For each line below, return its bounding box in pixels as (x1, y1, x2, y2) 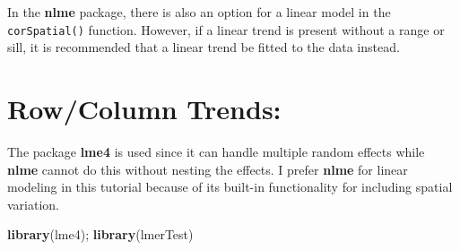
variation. (7, 194, 60, 213)
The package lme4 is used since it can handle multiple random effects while (7, 142, 425, 160)
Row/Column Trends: (7, 91, 282, 127)
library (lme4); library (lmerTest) (7, 225, 194, 244)
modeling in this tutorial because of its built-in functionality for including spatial (7, 177, 453, 196)
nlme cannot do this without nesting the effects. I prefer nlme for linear (7, 159, 408, 178)
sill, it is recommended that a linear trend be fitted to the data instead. (7, 38, 400, 56)
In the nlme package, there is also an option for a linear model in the (7, 3, 391, 21)
